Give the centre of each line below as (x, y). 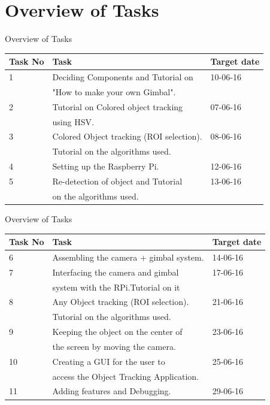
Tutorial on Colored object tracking (118, 106)
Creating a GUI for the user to (109, 361)
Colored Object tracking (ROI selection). (127, 136)
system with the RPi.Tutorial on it (116, 287)
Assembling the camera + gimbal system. (128, 257)
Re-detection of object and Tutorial (117, 181)
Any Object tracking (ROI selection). (121, 302)
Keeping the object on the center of (117, 332)
